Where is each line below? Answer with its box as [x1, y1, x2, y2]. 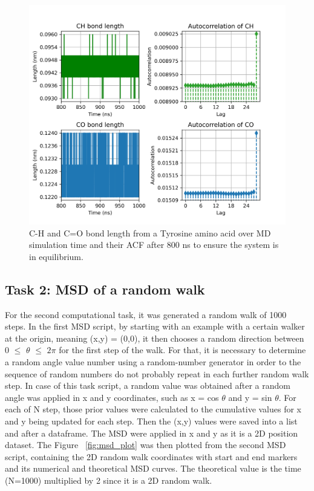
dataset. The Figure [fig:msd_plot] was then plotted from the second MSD [5, 438, 286, 451]
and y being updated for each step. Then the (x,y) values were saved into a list [5, 415, 298, 428]
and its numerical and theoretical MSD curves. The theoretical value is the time [5, 462, 301, 475]
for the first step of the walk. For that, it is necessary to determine [59, 343, 306, 356]
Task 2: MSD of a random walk [5, 279, 205, 298]
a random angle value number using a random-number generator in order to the [5, 356, 301, 368]
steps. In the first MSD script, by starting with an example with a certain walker [5, 320, 305, 333]
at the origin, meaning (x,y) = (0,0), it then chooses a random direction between [5, 331, 304, 344]
